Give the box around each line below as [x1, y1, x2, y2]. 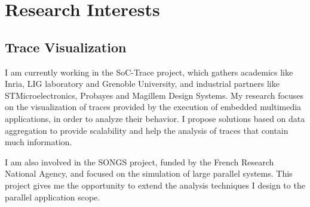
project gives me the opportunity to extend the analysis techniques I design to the [5, 178, 305, 191]
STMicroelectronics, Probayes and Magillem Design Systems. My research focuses [5, 89, 304, 101]
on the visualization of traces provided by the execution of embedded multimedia [5, 101, 302, 113]
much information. [5, 136, 72, 148]
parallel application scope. [5, 190, 100, 203]
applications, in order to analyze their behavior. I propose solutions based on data [5, 112, 305, 124]
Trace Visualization [5, 37, 127, 56]
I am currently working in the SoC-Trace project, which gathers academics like [5, 65, 293, 78]
